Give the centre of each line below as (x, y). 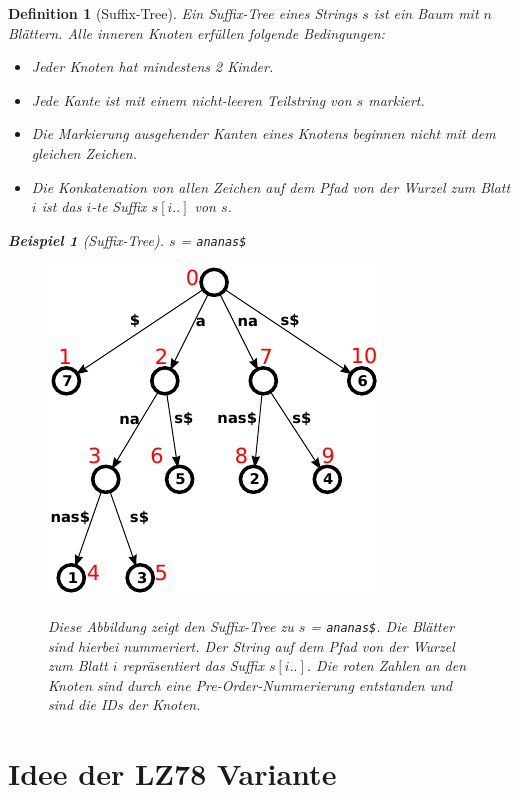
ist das (61, 206)
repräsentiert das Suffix (193, 665)
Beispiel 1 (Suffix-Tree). (86, 239)
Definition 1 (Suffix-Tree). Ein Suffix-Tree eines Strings (183, 13)
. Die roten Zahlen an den (386, 665)
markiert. (396, 99)
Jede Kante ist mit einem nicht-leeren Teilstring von (191, 99)
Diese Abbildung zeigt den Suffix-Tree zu (171, 626)
